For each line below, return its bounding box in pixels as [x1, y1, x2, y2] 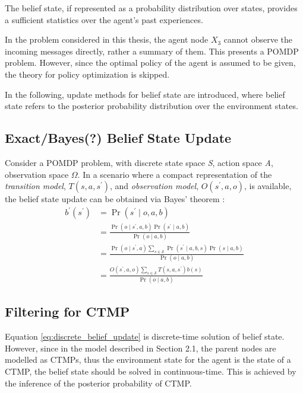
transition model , [5, 180, 66, 192]
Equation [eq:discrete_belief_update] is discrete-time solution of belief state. [5, 330, 285, 343]
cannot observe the [223, 33, 293, 46]
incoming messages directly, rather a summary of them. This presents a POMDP [5, 44, 299, 57]
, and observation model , [110, 180, 199, 192]
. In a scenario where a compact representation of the [77, 168, 272, 180]
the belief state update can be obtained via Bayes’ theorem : [5, 193, 225, 205]
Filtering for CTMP [5, 302, 130, 321]
